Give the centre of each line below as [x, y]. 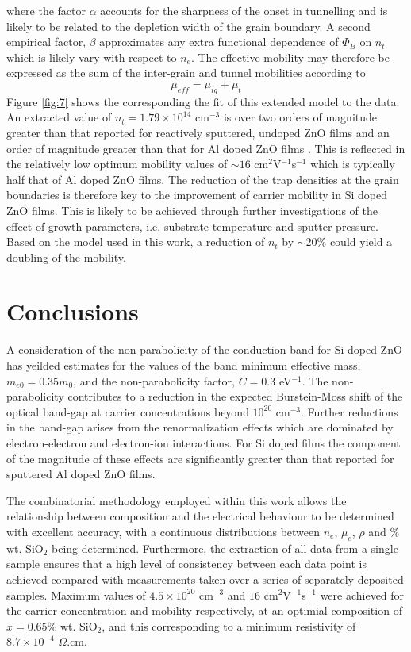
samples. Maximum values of [76, 594]
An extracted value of [59, 117]
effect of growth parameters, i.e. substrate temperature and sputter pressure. [193, 226]
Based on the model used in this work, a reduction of [136, 242]
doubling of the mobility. [66, 257]
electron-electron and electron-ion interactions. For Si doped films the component [204, 442]
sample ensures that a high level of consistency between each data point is [186, 564]
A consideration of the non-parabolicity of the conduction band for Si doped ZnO [204, 349]
